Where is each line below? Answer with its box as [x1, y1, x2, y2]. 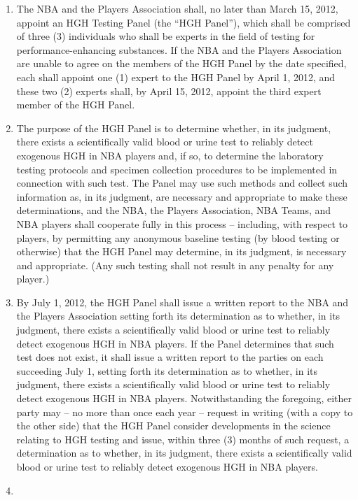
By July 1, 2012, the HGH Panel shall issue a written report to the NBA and [16, 294, 349, 309]
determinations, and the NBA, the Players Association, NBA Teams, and [16, 203, 331, 217]
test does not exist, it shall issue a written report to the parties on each [16, 350, 324, 364]
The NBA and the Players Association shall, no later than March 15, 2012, [16, 1, 338, 15]
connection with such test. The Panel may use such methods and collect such [16, 176, 348, 190]
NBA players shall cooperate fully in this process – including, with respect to [16, 216, 347, 231]
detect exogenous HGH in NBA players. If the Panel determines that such [16, 336, 334, 350]
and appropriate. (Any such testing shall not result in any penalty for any [16, 257, 334, 272]
